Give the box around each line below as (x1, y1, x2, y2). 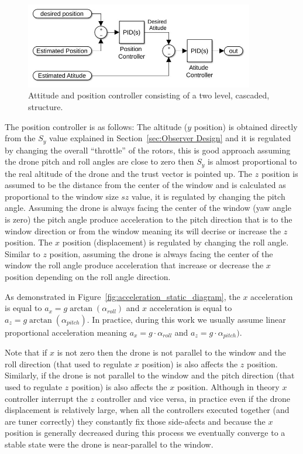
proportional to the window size (5, 190, 119, 202)
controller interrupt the (5, 392, 88, 404)
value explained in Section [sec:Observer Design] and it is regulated (49, 132, 291, 144)
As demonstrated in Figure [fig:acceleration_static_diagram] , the (5, 290, 240, 302)
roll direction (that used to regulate (5, 357, 132, 370)
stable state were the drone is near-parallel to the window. (5, 438, 214, 450)
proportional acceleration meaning (5, 326, 127, 338)
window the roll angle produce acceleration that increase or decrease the (5, 259, 264, 271)
